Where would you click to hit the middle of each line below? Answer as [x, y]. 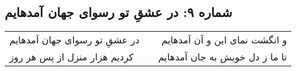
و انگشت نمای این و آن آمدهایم [224, 40]
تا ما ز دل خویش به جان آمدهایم [223, 57]
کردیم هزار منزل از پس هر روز [72, 57]
